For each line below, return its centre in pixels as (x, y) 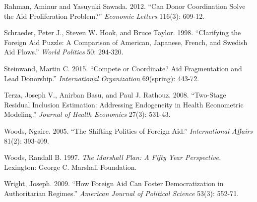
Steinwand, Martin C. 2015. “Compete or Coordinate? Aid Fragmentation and (123, 68)
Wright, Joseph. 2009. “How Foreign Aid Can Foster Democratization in (114, 183)
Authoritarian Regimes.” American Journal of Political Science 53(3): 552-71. (122, 193)
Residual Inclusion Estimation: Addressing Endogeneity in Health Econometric (124, 104)
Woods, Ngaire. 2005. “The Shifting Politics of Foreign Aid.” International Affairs (128, 130)
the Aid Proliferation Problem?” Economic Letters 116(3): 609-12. (104, 16)
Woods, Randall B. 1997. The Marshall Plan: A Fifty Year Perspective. (113, 157)
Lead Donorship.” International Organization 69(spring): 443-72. (102, 78)
